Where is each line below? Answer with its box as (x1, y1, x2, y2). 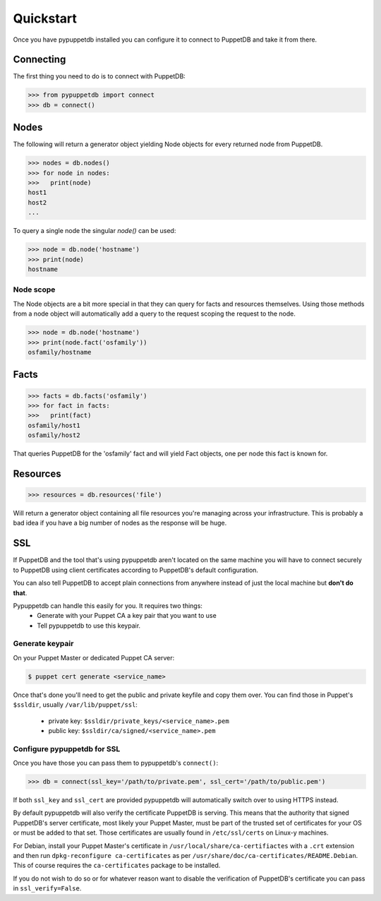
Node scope (13, 285, 56, 294)
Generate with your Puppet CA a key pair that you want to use (37, 611, 217, 620)
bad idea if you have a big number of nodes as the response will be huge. (13, 519, 227, 527)
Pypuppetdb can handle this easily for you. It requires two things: (13, 601, 202, 610)
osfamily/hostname (28, 348, 92, 356)
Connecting (13, 54, 66, 66)
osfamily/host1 (28, 421, 80, 429)
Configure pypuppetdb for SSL (13, 744, 121, 753)
